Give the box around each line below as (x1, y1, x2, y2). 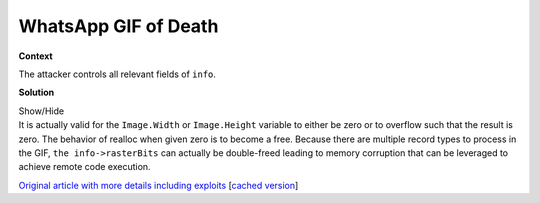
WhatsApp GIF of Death (18, 15, 219, 37)
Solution (18, 86, 55, 99)
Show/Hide (18, 105, 65, 117)
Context (18, 50, 54, 62)
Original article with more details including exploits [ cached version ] (18, 179, 299, 191)
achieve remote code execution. (18, 161, 151, 173)
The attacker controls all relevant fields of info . (18, 68, 217, 80)
